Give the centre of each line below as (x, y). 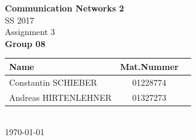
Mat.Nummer (149, 66)
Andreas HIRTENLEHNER (60, 97)
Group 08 (25, 43)
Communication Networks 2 (65, 8)
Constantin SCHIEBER (53, 82)
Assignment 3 (30, 32)
